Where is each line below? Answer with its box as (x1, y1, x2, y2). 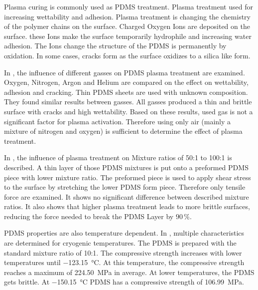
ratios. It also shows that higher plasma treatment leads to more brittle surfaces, (4, 201, 250, 212)
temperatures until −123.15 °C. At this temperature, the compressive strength (4, 257, 245, 268)
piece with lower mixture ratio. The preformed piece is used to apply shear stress (4, 172, 251, 182)
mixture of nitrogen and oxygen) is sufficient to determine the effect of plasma (4, 126, 243, 136)
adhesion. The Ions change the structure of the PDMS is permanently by (4, 40, 227, 51)
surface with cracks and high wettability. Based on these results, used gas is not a (4, 106, 253, 116)
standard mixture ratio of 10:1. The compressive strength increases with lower (4, 247, 242, 258)
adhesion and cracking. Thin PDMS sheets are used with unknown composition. (4, 86, 248, 97)
